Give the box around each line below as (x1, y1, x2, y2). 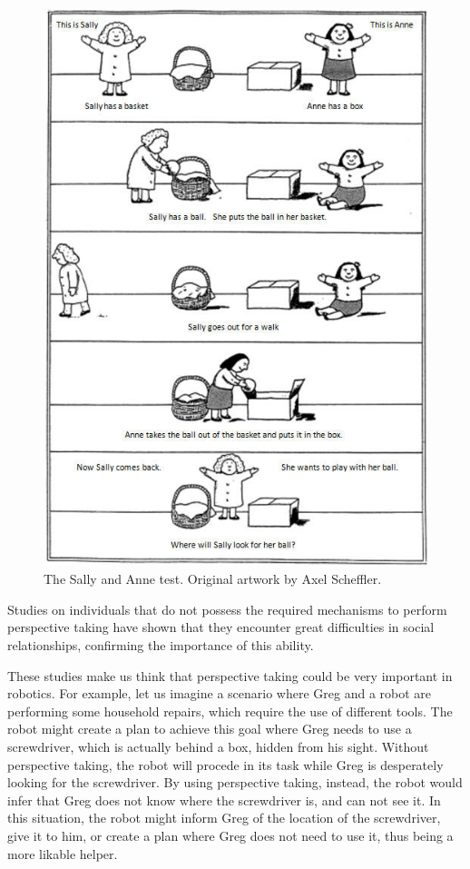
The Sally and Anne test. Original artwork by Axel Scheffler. (44, 569, 382, 588)
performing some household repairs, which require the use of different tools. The (7, 701, 453, 720)
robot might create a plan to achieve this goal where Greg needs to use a (7, 719, 412, 738)
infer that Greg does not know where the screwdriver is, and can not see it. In (7, 790, 441, 809)
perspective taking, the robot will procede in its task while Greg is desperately (7, 755, 444, 774)
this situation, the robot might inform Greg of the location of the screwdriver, (7, 808, 441, 827)
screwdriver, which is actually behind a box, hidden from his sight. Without (7, 737, 429, 755)
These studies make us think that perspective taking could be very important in (7, 666, 453, 685)
